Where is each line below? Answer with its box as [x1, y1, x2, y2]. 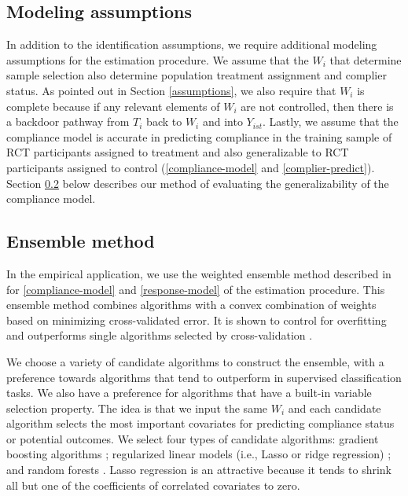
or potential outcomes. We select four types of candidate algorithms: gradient [6, 430, 379, 446]
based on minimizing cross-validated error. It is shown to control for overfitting [6, 311, 387, 328]
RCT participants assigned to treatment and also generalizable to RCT [6, 144, 349, 160]
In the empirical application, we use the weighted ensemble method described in [6, 265, 391, 281]
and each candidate [288, 399, 381, 416]
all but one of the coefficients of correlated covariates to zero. [6, 476, 300, 493]
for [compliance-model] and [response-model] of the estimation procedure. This [6, 281, 385, 297]
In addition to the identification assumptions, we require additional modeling [6, 36, 377, 53]
